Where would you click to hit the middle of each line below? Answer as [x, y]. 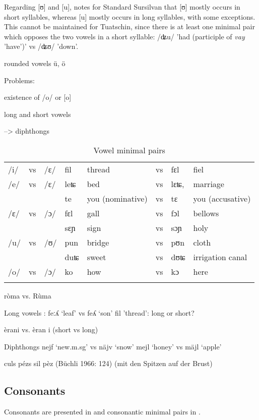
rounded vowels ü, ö [35, 63]
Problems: [19, 80]
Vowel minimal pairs [129, 150]
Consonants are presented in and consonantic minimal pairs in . [102, 412]
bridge [98, 242]
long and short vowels [38, 114]
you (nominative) [117, 198]
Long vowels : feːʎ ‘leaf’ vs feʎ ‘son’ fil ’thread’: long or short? [99, 312]
